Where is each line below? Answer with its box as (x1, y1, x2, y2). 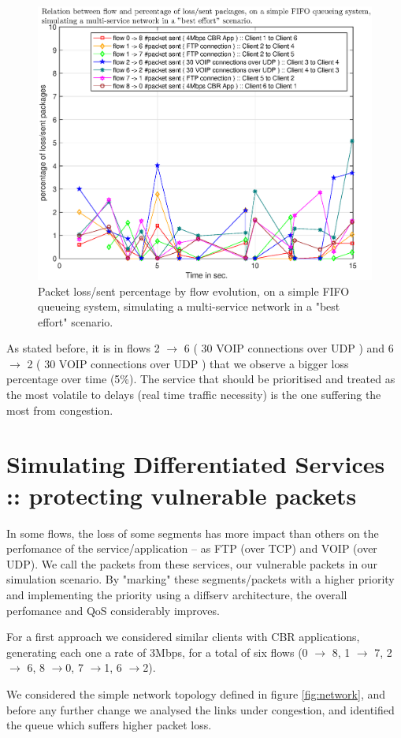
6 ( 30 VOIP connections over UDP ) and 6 (184, 340, 394, 356)
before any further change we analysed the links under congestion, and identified (6, 701, 395, 717)
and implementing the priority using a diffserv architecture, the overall (6, 586, 347, 602)
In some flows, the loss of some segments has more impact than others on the (6, 524, 379, 541)
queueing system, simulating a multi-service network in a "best (38, 298, 340, 315)
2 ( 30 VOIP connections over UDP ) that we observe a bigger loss (27, 355, 349, 371)
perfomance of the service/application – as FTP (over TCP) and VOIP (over (6, 540, 377, 557)
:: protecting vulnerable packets (6, 479, 357, 511)
